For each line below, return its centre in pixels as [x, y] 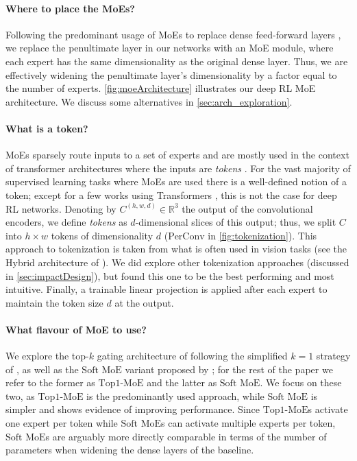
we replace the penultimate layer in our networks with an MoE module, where [170, 48]
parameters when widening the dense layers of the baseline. [130, 450]
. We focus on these [301, 382]
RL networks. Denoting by [61, 208]
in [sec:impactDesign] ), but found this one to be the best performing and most [170, 275]
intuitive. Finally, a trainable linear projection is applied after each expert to [167, 289]
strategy [333, 356]
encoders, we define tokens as [66, 222]
